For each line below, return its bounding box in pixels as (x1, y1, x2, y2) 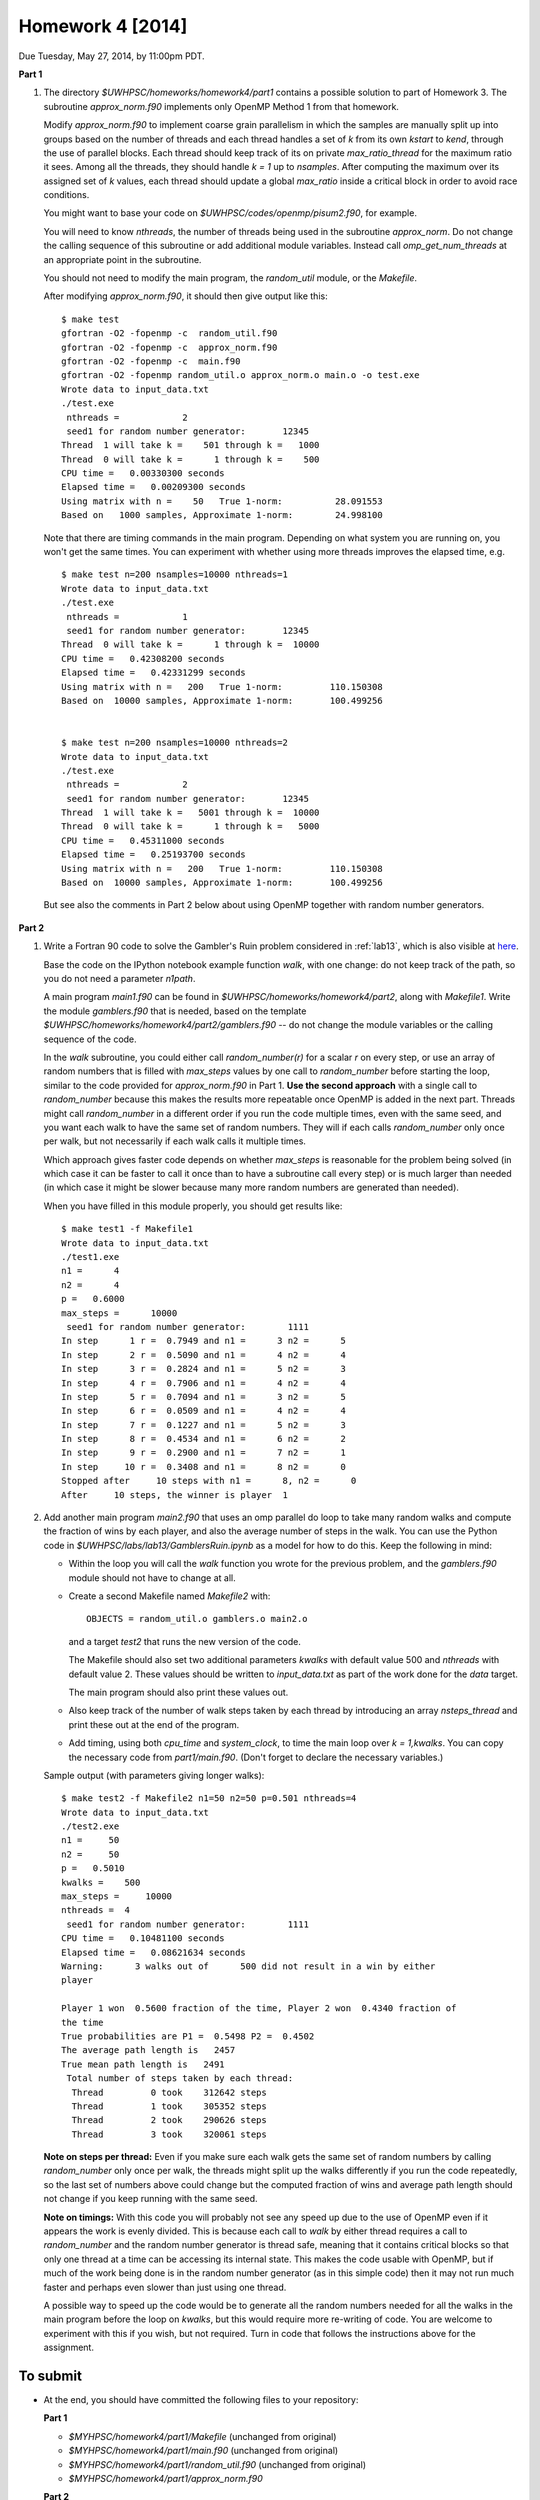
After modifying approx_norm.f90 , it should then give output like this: (43, 290, 329, 302)
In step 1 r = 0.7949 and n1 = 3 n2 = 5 (61, 1335, 347, 1347)
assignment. (43, 2341, 95, 2354)
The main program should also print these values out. (68, 1686, 289, 1698)
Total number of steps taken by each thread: (66, 2073, 294, 2084)
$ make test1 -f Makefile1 (61, 1223, 194, 1235)
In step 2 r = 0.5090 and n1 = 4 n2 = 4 (61, 1349, 347, 1360)
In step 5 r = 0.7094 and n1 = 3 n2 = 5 (61, 1391, 347, 1402)
